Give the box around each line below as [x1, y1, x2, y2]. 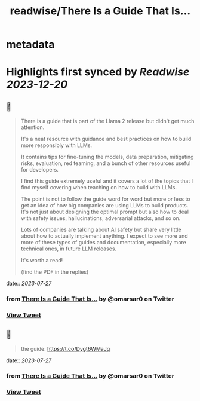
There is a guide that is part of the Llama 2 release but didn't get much [20, 118, 195, 125]
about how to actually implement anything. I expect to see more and [20, 232, 188, 240]
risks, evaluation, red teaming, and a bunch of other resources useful [20, 160, 191, 167]
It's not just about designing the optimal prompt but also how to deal [20, 208, 189, 216]
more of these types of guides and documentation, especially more [20, 239, 186, 246]
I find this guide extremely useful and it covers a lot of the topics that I [20, 177, 193, 185]
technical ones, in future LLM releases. [20, 245, 117, 252]
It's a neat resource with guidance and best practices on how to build [20, 136, 192, 143]
